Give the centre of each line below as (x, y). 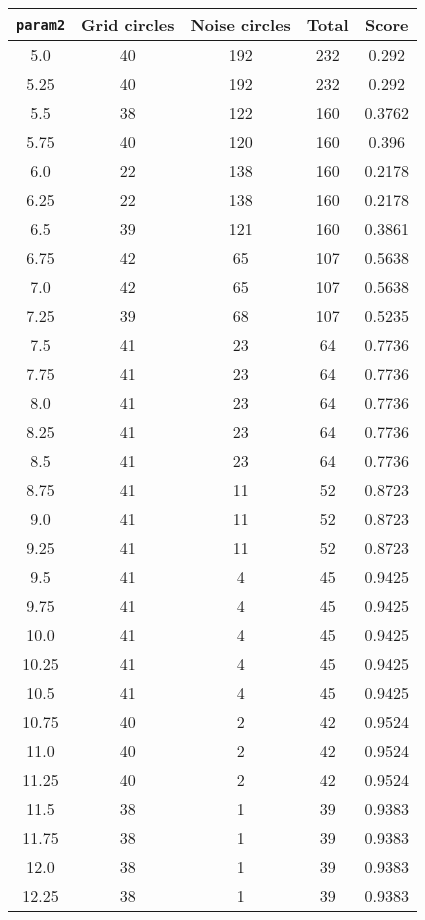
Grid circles (128, 24)
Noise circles (240, 24)
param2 (41, 24)
